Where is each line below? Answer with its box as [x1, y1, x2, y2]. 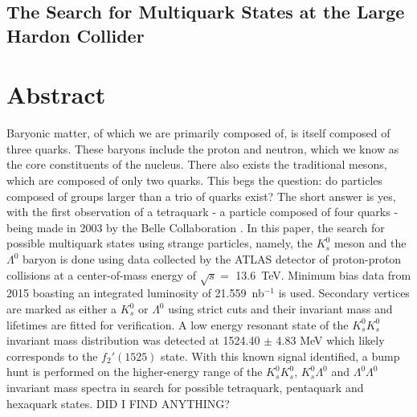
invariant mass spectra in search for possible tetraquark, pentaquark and [6, 378, 364, 395]
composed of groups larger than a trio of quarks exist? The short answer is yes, [6, 187, 396, 204]
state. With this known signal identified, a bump [161, 347, 400, 364]
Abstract [6, 78, 106, 111]
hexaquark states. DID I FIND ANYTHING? [6, 395, 230, 411]
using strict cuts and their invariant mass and [168, 300, 393, 317]
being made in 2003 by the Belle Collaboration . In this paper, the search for [6, 219, 385, 235]
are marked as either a [6, 300, 117, 317]
